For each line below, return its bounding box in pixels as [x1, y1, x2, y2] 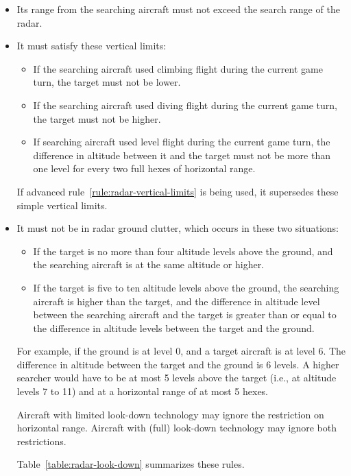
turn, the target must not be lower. [33, 75, 181, 89]
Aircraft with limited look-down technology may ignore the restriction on [16, 407, 324, 421]
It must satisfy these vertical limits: [16, 38, 167, 53]
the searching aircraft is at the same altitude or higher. [33, 257, 265, 272]
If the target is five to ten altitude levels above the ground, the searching [33, 280, 339, 294]
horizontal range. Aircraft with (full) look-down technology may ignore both [16, 420, 337, 435]
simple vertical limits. [16, 198, 108, 212]
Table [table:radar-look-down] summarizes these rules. [16, 457, 245, 471]
